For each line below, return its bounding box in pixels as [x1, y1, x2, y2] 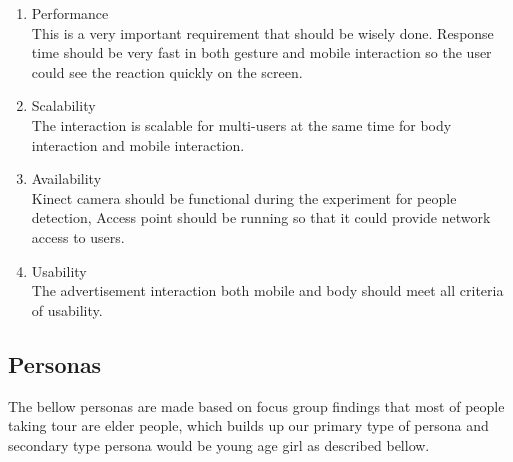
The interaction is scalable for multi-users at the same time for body [31, 114, 452, 135]
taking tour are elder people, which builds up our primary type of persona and [8, 415, 489, 436]
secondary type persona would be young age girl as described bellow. [8, 434, 430, 455]
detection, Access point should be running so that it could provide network [31, 207, 491, 228]
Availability [31, 168, 102, 189]
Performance [31, 3, 109, 23]
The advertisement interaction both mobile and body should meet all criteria [31, 280, 504, 301]
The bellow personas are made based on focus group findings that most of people [8, 395, 505, 416]
